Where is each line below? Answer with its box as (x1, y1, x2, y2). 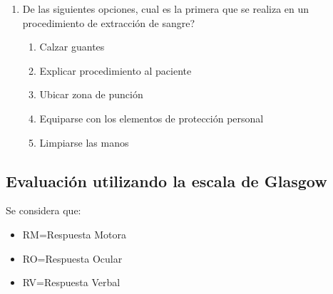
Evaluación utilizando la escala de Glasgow (6, 169, 327, 191)
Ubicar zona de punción (39, 87, 143, 102)
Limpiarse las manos (39, 135, 129, 149)
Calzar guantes (39, 39, 105, 54)
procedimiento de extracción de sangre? (22, 15, 195, 30)
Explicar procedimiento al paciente (39, 63, 192, 78)
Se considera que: (6, 203, 81, 218)
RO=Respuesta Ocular (22, 251, 123, 266)
